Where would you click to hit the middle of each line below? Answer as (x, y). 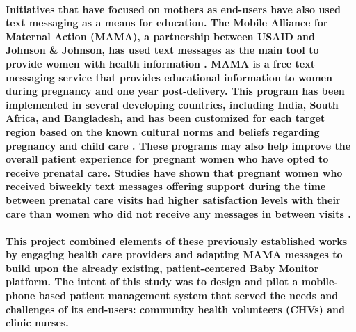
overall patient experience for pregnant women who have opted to (167, 159)
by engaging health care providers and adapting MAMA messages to (174, 254)
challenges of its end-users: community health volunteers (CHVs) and (175, 309)
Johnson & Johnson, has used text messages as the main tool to (162, 50)
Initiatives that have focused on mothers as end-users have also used (173, 9)
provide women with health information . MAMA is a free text (160, 63)
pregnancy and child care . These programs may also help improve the (178, 145)
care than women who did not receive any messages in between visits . (178, 213)
